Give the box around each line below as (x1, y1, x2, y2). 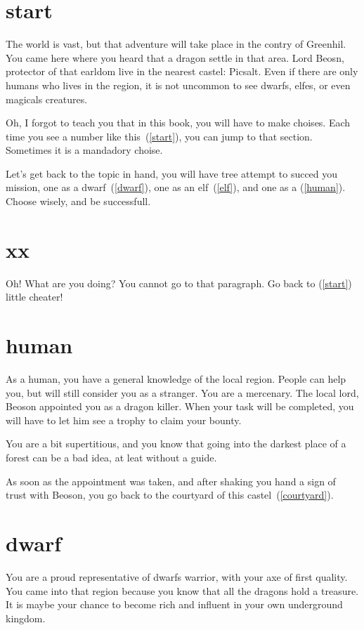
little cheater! (6, 289, 63, 304)
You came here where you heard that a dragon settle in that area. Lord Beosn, (6, 50, 344, 65)
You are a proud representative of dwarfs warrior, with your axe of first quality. (6, 569, 348, 584)
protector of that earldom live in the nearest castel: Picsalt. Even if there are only (6, 64, 358, 79)
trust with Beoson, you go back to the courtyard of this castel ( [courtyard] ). (6, 487, 334, 502)
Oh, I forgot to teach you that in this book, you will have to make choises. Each (6, 115, 351, 130)
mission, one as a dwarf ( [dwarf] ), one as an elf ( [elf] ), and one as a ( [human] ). (6, 180, 346, 195)
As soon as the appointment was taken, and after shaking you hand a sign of (6, 473, 336, 488)
